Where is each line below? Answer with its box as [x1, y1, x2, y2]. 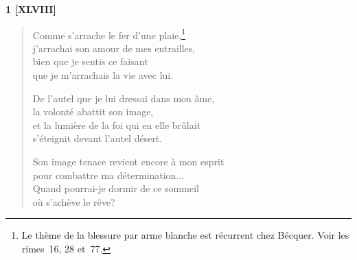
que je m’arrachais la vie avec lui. [32, 68, 174, 82]
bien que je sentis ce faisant [32, 54, 148, 69]
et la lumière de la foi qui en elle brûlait [32, 117, 201, 132]
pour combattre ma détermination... [32, 167, 185, 182]
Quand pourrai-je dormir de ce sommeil [32, 181, 199, 196]
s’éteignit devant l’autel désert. [32, 131, 163, 145]
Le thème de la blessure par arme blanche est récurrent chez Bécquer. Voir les [21, 228, 349, 242]
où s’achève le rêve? [32, 194, 115, 209]
